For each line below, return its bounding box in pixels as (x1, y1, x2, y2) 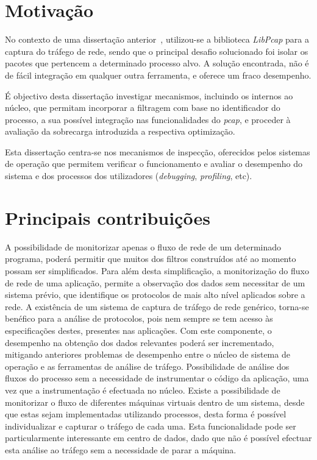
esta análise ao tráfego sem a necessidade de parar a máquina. (5, 443, 237, 456)
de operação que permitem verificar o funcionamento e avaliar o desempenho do (5, 157, 302, 170)
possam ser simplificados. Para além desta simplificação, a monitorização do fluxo (5, 264, 309, 277)
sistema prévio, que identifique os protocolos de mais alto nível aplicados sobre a (5, 288, 305, 301)
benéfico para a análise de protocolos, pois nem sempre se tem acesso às (5, 312, 273, 325)
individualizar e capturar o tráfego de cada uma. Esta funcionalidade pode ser (5, 419, 296, 432)
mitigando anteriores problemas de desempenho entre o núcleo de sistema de (5, 348, 290, 361)
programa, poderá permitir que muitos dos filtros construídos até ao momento (5, 252, 296, 265)
